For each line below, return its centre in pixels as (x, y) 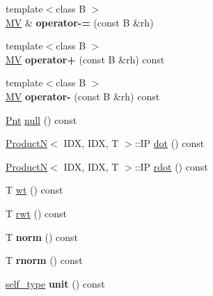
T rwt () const (37, 213)
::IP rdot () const (171, 166)
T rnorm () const (44, 260)
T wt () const (34, 190)
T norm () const (42, 236)
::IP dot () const (169, 143)
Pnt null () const (41, 119)
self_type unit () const (55, 283)
